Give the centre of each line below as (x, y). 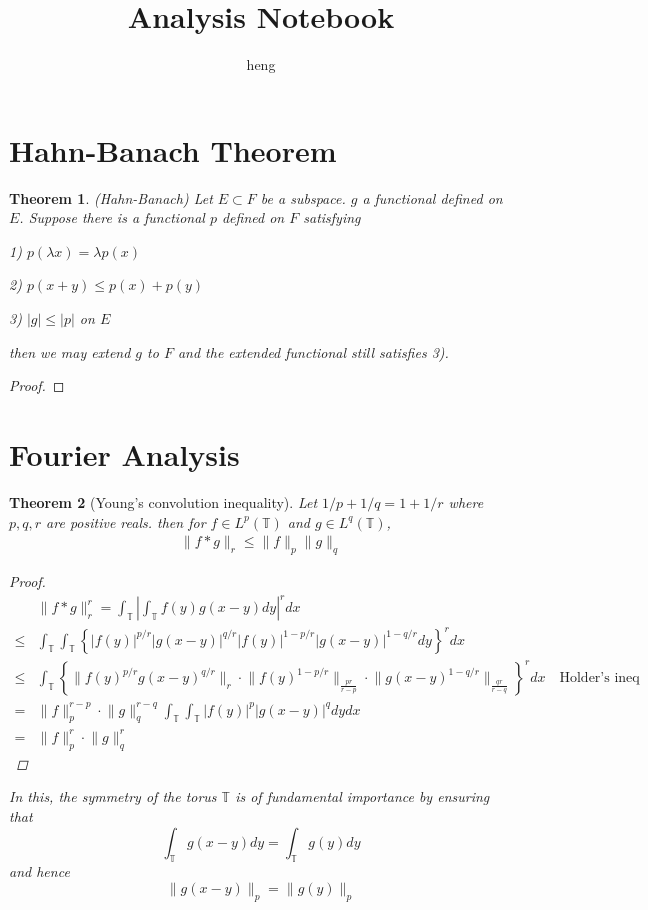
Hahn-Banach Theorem (173, 149)
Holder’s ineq (599, 678)
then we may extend (70, 351)
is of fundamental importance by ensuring (362, 796)
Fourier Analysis (124, 454)
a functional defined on (432, 197)
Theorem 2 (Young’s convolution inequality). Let (163, 501)
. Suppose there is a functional (112, 217)
